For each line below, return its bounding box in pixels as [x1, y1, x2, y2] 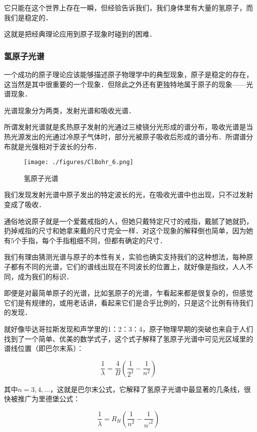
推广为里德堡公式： [17, 393, 80, 404]
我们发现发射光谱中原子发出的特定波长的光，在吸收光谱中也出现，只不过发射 [4, 189, 253, 200]
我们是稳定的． [4, 12, 52, 22]
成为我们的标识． [17, 271, 73, 281]
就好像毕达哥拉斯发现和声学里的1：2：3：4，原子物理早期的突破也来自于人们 [4, 323, 253, 334]
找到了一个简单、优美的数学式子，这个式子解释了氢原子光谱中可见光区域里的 [4, 333, 253, 344]
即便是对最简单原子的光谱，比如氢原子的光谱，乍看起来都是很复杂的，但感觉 [4, 288, 253, 298]
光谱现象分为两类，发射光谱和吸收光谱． [4, 105, 135, 115]
